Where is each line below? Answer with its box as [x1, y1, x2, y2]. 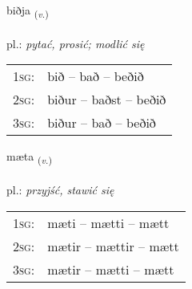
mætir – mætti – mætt [47, 259, 174, 279]
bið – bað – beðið [47, 67, 144, 86]
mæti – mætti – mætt [47, 213, 170, 232]
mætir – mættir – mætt [47, 236, 179, 255]
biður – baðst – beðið [47, 90, 166, 109]
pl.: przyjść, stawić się [6, 181, 114, 198]
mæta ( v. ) [6, 148, 52, 167]
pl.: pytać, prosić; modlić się [6, 35, 145, 51]
